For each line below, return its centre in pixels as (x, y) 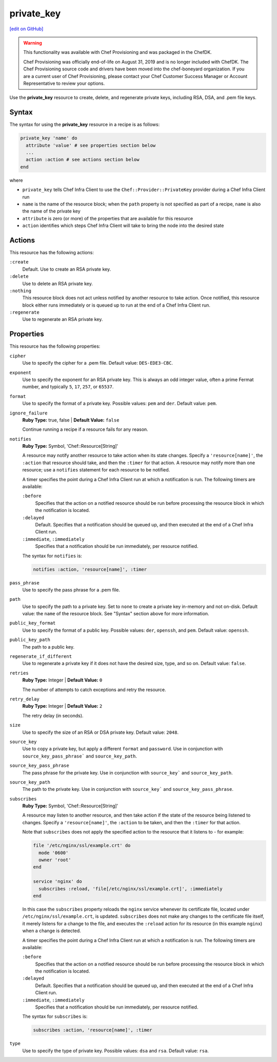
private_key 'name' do (49, 138)
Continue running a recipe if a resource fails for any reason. (85, 429)
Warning (33, 43)
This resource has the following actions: (52, 252)
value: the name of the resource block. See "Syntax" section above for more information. (116, 614)
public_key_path (30, 640)
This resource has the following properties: (55, 346)
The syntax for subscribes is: (55, 1016)
